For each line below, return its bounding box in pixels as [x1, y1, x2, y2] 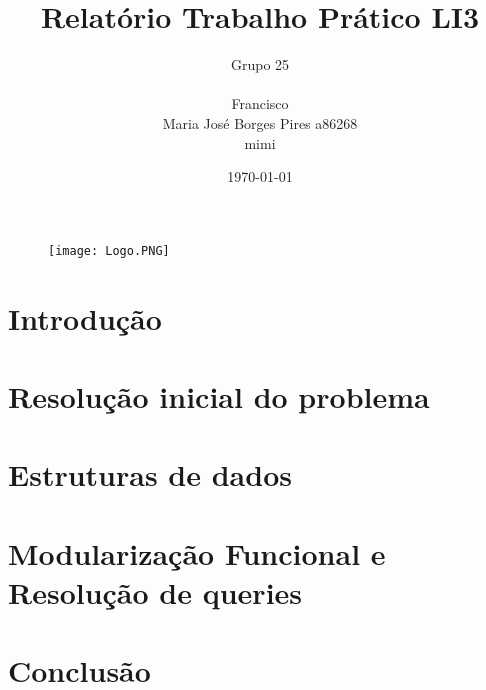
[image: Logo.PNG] [48, 243, 170, 258]
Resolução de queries [8, 571, 303, 612]
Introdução [8, 297, 162, 338]
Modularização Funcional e [8, 532, 386, 573]
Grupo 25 [230, 54, 290, 75]
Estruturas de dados [8, 454, 292, 495]
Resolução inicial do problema [8, 375, 430, 416]
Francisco [231, 93, 289, 114]
